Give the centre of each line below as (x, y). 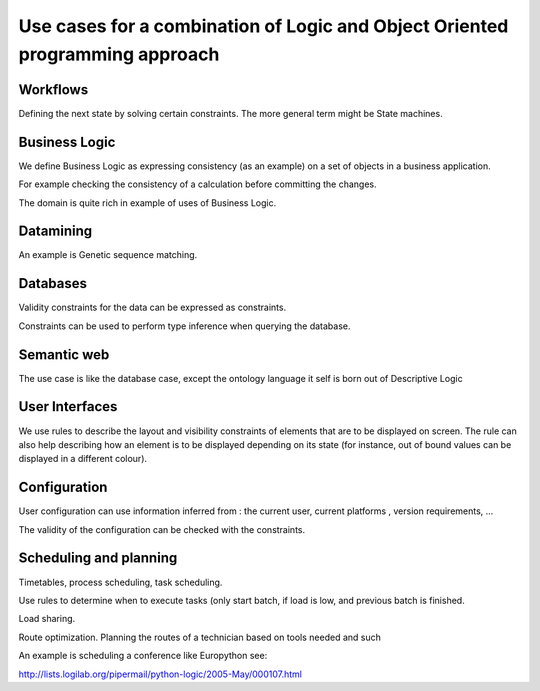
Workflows (53, 89)
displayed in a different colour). (83, 459)
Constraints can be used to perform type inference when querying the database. (184, 326)
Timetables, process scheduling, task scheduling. (120, 582)
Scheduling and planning (98, 558)
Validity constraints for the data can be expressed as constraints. (152, 307)
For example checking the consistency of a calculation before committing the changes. (197, 184)
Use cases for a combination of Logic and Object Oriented (263, 26)
